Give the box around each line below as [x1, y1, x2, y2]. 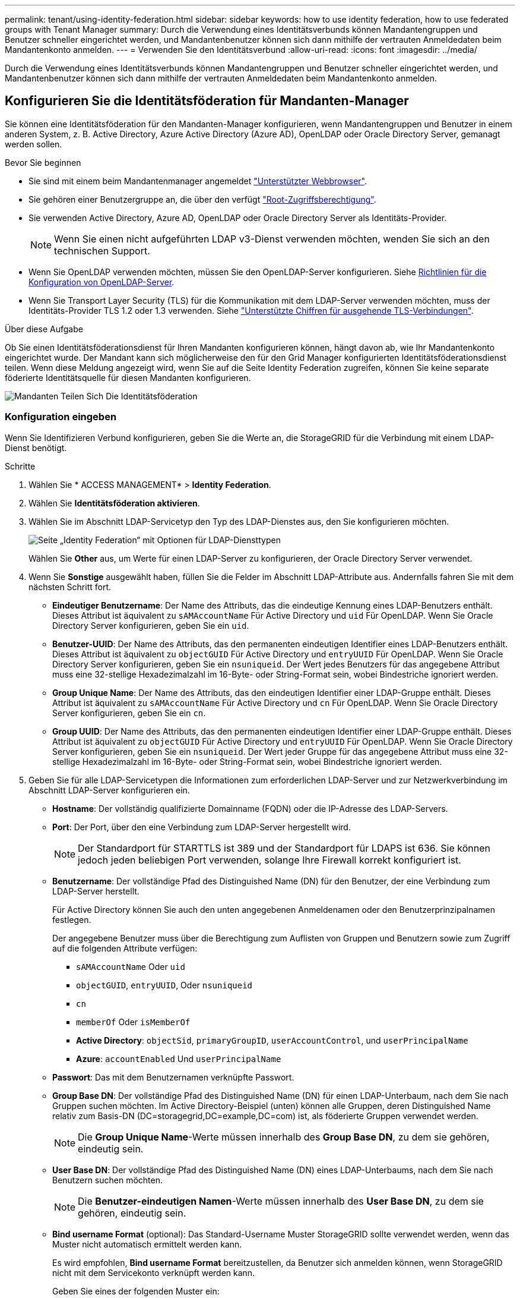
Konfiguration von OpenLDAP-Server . [28, 276, 175, 287]
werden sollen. [5, 138, 62, 149]
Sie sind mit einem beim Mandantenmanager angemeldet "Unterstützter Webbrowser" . [28, 175, 367, 186]
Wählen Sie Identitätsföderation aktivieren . [28, 497, 200, 508]
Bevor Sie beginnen [5, 157, 81, 168]
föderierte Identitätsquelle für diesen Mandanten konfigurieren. [5, 372, 251, 383]
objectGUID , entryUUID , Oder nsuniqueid [76, 979, 253, 990]
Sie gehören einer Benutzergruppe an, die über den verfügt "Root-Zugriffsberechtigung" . [28, 194, 376, 204]
